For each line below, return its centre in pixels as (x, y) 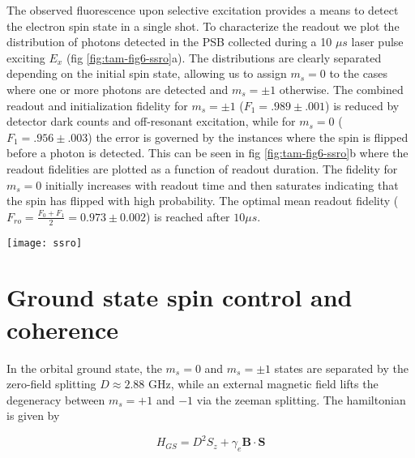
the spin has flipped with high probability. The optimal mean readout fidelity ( (203, 201)
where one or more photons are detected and (118, 89)
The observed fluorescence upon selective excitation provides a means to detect (203, 10)
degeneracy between (56, 399)
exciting (26, 57)
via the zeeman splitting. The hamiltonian (301, 399)
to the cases (359, 73)
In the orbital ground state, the (84, 368)
